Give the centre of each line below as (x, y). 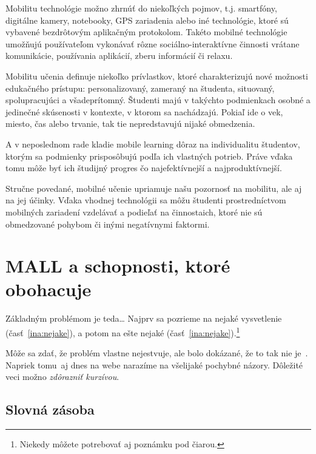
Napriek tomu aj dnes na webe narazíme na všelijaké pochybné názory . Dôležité (154, 364)
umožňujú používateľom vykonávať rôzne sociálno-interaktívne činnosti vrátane (153, 43)
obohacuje (49, 289)
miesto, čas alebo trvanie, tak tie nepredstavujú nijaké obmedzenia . (130, 124)
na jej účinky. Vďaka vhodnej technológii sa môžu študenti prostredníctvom (146, 200)
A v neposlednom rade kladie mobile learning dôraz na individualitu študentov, (153, 144)
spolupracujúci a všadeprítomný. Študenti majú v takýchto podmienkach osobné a (158, 100)
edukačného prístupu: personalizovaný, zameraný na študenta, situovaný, (140, 88)
